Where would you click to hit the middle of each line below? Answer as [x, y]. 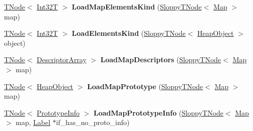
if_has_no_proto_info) [93, 122]
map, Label [33, 122]
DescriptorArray [62, 60]
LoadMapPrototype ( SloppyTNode [145, 86]
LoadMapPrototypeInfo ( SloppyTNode [158, 112]
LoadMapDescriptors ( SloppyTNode [161, 60]
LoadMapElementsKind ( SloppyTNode [137, 6]
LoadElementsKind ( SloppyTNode [129, 33]
